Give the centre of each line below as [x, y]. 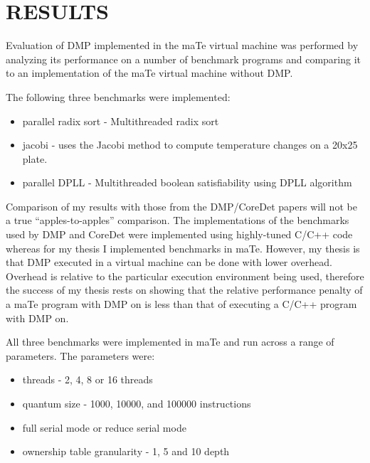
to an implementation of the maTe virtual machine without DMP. [149, 73]
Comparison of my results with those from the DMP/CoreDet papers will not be [181, 206]
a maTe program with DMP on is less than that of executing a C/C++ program [181, 304]
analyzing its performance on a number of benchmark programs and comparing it [184, 59]
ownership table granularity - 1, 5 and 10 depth [126, 451]
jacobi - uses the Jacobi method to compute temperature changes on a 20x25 [190, 145]
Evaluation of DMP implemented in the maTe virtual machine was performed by [182, 45]
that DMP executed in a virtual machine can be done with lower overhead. [169, 262]
